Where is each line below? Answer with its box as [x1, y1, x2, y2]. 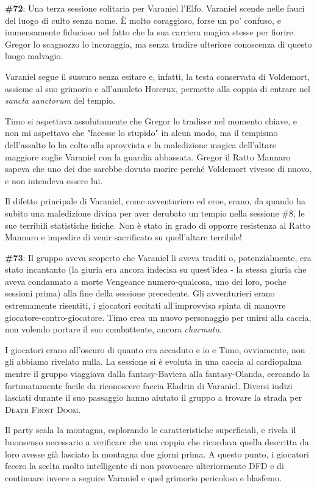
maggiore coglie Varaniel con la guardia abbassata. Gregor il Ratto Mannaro [5, 150, 291, 163]
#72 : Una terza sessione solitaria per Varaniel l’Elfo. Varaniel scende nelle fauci [5, 2, 305, 14]
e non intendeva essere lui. [5, 174, 103, 187]
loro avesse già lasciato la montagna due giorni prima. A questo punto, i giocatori [5, 447, 310, 460]
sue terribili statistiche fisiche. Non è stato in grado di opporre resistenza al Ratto [5, 218, 311, 231]
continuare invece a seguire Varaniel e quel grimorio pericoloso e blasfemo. [5, 471, 282, 484]
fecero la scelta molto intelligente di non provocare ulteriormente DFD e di [5, 459, 284, 472]
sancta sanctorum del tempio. [5, 94, 115, 107]
